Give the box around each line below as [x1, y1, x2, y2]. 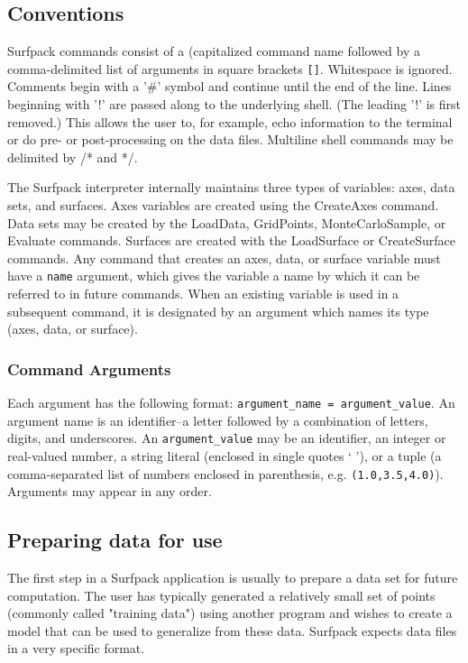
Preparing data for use [7, 526, 223, 554]
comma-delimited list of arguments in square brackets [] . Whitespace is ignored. [7, 59, 453, 78]
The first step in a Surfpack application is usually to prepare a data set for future [7, 568, 458, 586]
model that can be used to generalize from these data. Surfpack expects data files [7, 621, 457, 640]
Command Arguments [7, 357, 171, 380]
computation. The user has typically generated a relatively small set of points [7, 585, 436, 604]
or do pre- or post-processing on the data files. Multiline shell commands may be [7, 130, 454, 149]
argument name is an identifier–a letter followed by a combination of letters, [7, 410, 428, 429]
